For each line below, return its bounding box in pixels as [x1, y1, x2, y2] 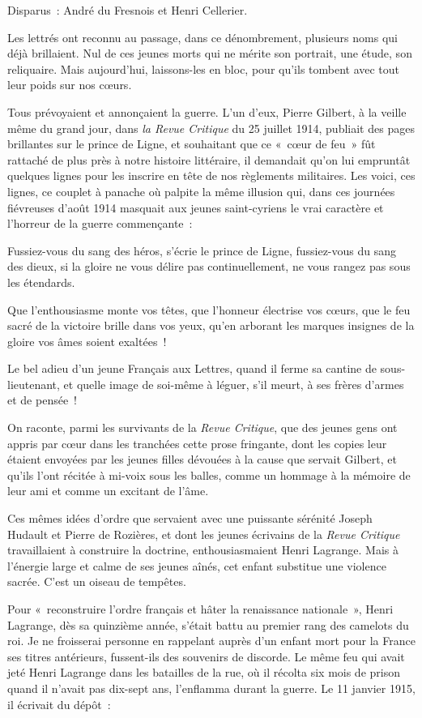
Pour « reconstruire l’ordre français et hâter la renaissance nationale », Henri [7, 600, 394, 617]
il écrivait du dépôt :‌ [7, 695, 111, 712]
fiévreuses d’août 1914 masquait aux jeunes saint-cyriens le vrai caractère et [7, 199, 384, 216]
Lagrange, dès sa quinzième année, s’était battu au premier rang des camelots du [7, 616, 409, 633]
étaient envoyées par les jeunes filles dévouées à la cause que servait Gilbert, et [7, 451, 397, 468]
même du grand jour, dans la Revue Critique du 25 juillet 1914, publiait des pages [7, 119, 415, 136]
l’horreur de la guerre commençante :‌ [7, 215, 193, 232]
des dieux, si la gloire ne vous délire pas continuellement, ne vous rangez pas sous [7, 258, 411, 275]
